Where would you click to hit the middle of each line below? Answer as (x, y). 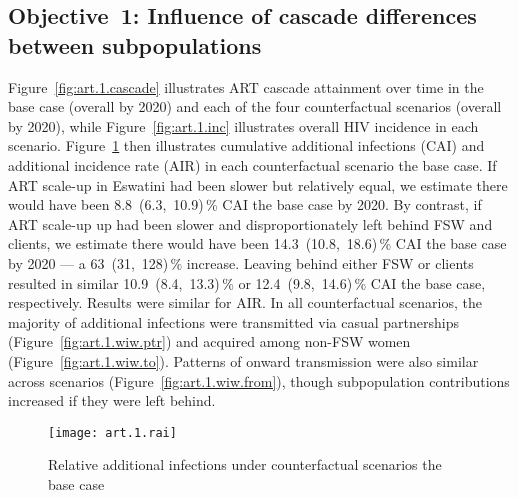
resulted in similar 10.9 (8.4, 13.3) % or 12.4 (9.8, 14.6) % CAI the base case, (247, 282)
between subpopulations (135, 44)
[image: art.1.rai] (112, 432)
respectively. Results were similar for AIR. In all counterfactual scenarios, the (245, 302)
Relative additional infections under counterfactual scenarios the (245, 464)
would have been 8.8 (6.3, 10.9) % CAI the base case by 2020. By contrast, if (245, 204)
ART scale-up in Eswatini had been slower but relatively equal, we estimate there (258, 184)
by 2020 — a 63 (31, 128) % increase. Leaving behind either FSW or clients (241, 262)
